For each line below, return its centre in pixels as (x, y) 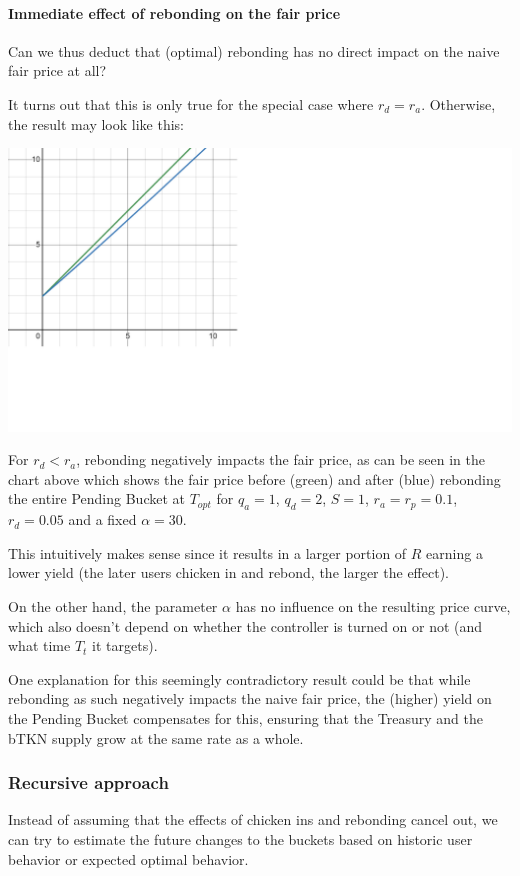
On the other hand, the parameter (113, 606)
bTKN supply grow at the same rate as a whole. (156, 737)
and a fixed (102, 519)
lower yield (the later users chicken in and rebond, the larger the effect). (228, 572)
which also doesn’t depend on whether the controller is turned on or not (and (245, 625)
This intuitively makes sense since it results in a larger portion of (207, 552)
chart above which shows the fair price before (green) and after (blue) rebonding (254, 478)
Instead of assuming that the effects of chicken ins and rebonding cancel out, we (253, 819)
